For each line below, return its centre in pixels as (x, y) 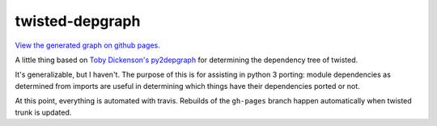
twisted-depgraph (78, 21)
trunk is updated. (43, 112)
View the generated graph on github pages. (88, 45)
